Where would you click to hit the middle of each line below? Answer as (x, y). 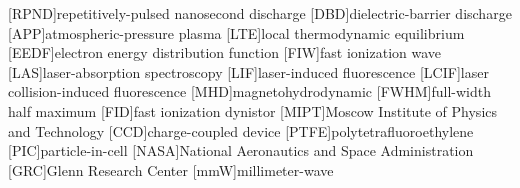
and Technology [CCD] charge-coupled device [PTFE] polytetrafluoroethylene (241, 130)
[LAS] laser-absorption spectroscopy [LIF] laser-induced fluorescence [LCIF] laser (248, 71)
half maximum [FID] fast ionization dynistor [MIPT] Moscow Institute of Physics (253, 110)
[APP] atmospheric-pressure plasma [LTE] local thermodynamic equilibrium (236, 32)
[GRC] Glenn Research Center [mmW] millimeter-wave (171, 169)
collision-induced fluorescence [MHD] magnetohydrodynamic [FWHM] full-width (249, 91)
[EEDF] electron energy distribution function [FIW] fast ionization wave (225, 52)
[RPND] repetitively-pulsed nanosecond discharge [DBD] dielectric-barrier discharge (260, 13)
